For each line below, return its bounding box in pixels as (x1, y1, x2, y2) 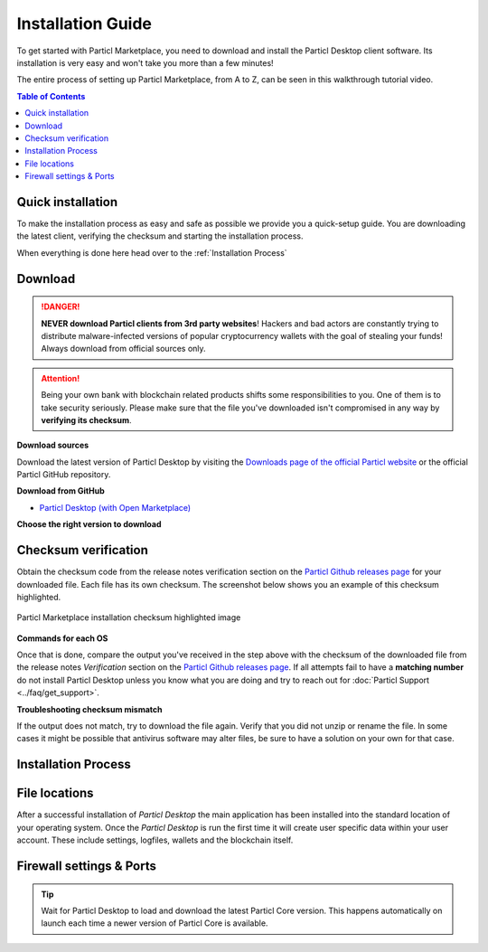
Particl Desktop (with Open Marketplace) (39, 502, 192, 513)
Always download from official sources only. (41, 344, 207, 354)
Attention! (41, 372, 80, 383)
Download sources (16, 439, 89, 451)
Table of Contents (16, 90, 86, 101)
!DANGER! (41, 301, 80, 312)
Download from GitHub (16, 485, 105, 496)
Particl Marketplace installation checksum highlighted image (16, 612, 241, 623)
